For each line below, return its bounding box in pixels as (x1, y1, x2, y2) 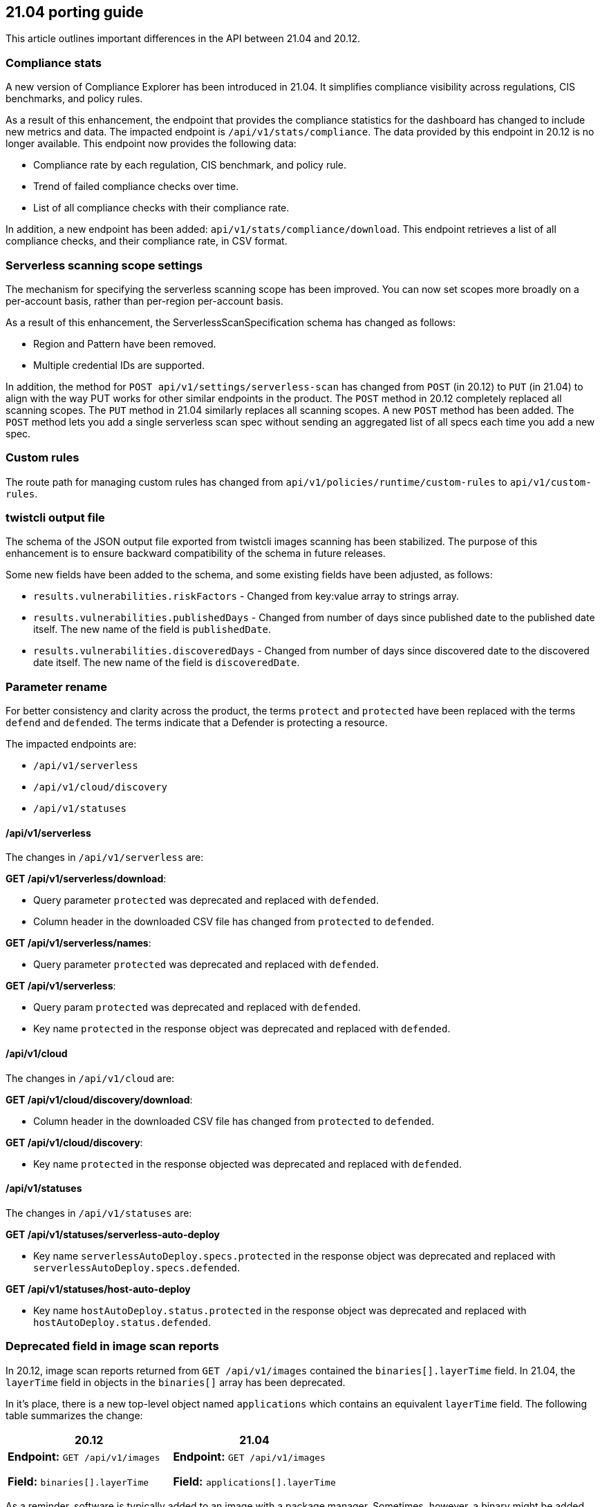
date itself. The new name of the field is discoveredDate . (33, 656, 300, 669)
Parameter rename (6, 679, 107, 694)
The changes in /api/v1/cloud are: (6, 1072, 175, 1084)
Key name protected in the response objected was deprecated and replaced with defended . (33, 1157, 462, 1170)
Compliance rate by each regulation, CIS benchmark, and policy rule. (33, 159, 347, 171)
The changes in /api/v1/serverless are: (6, 851, 204, 864)
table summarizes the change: (6, 1409, 143, 1421)
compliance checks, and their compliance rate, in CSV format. (6, 235, 288, 247)
